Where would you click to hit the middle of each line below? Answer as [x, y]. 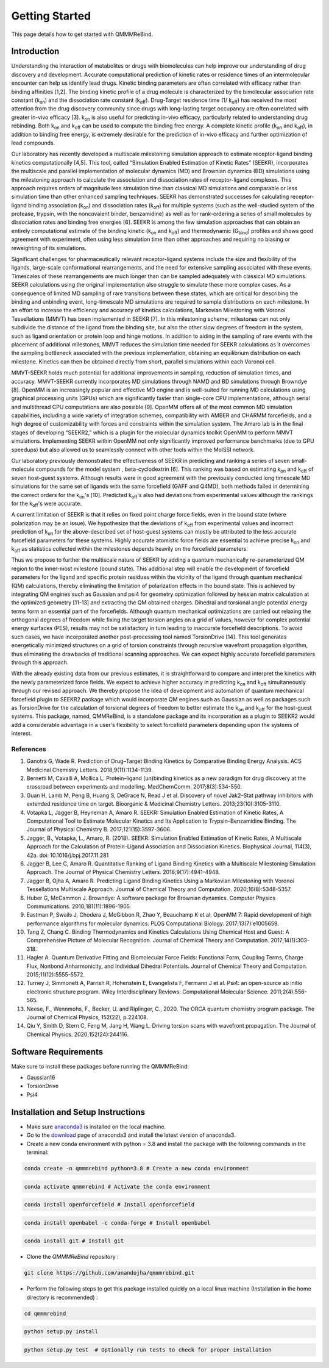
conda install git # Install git [74, 1241]
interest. [22, 733]
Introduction [35, 52]
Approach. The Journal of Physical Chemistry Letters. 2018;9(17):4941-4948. [123, 872]
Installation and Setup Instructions [78, 1112]
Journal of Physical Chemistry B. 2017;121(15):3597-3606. [99, 829]
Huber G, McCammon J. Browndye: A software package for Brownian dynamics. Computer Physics [151, 898]
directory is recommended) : [62, 1297]
